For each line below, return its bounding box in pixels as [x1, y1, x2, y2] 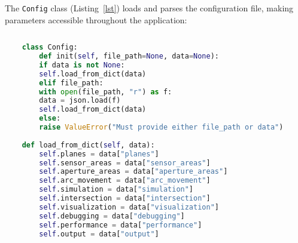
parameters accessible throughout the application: [5, 13, 187, 26]
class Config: [22, 43, 78, 52]
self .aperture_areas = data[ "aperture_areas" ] [39, 167, 228, 176]
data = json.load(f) [39, 96, 121, 105]
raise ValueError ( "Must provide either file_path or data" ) [39, 123, 284, 131]
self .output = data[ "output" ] [39, 229, 159, 238]
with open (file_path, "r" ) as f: [39, 87, 172, 96]
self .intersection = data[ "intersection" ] [39, 194, 211, 202]
